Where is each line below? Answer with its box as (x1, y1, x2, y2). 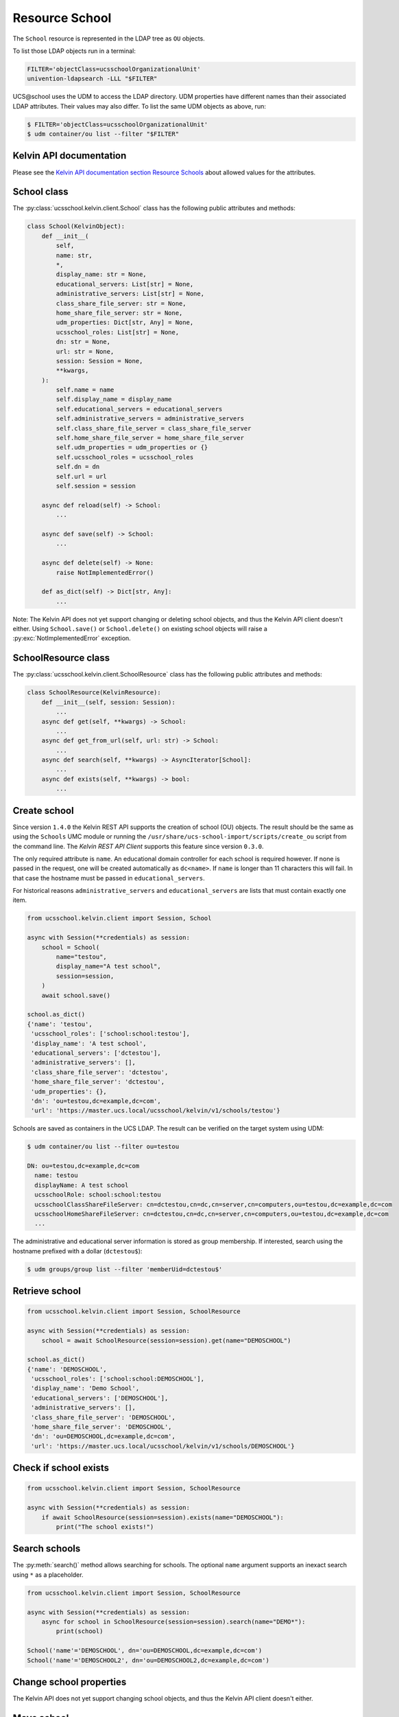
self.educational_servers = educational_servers (56, 405, 223, 413)
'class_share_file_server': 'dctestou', (31, 1068, 169, 1076)
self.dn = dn (56, 463, 100, 470)
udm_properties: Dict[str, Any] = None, (56, 319, 194, 326)
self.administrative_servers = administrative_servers (56, 415, 245, 422)
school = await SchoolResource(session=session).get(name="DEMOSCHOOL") (41, 1337, 291, 1344)
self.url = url (56, 473, 108, 480)
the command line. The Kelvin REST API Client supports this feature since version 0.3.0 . (12, 842, 264, 850)
